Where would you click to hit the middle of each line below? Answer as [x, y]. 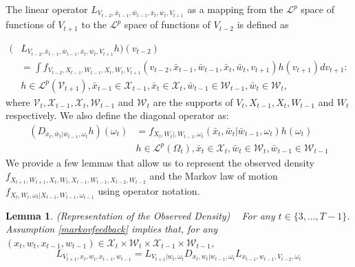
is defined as [263, 24]
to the [94, 24]
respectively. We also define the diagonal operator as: [117, 115]
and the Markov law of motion [214, 176]
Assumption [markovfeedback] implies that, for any [112, 229]
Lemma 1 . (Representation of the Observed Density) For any [140, 215]
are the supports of [193, 102]
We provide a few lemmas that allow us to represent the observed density [160, 162]
